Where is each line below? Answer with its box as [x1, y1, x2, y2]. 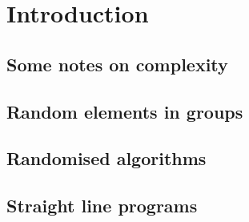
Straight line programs [6, 193, 198, 218]
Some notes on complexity [6, 51, 228, 76]
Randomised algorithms [6, 146, 207, 171]
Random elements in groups [6, 99, 243, 123]
